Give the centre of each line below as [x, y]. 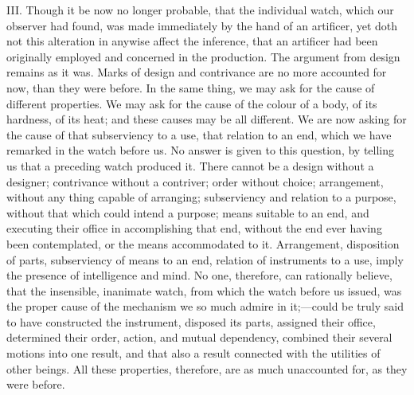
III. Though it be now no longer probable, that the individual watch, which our [200, 10]
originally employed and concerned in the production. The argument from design [203, 56]
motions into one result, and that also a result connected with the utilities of [193, 353]
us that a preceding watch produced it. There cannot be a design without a [190, 165]
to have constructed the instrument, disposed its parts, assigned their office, [191, 321]
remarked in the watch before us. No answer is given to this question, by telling [201, 150]
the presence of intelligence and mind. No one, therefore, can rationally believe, [199, 275]
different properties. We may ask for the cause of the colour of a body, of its [192, 103]
